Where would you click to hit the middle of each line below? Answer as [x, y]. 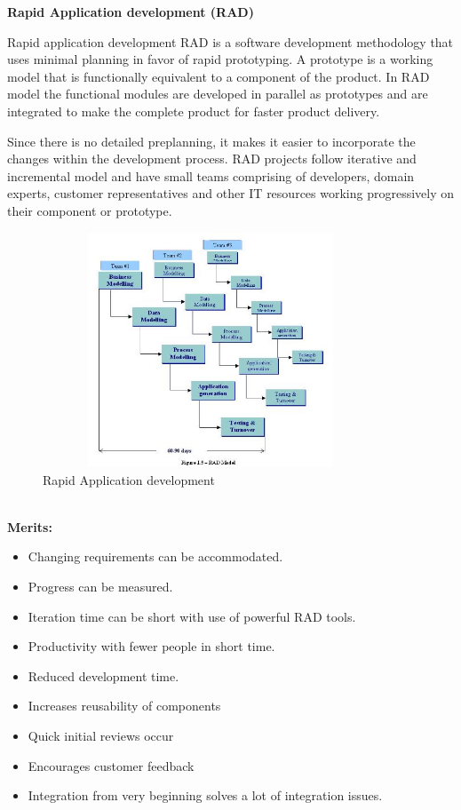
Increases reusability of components [124, 706]
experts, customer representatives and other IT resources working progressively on [231, 193]
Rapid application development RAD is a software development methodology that [230, 41]
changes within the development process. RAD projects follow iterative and [212, 159]
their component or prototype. [90, 210]
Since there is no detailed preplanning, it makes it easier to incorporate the [211, 141]
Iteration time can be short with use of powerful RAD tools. [192, 616]
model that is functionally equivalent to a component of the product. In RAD [219, 76]
